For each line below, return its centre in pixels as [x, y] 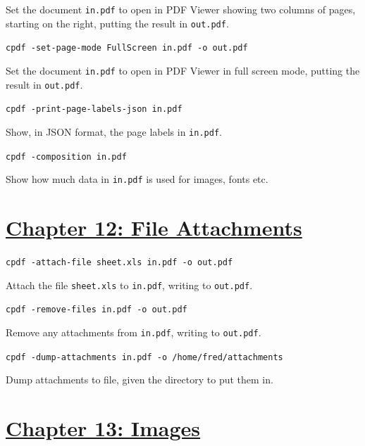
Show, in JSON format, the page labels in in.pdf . [114, 131]
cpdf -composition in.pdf [66, 157]
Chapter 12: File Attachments [154, 228]
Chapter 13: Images [103, 428]
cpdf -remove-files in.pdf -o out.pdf [97, 310]
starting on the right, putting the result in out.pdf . [117, 23]
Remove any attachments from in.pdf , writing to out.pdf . [134, 332]
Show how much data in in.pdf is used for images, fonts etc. [137, 179]
